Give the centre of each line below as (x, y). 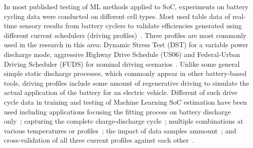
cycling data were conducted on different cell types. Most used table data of (117, 16)
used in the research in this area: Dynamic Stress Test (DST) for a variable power (126, 45)
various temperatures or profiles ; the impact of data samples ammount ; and (120, 130)
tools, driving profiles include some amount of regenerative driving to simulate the (126, 83)
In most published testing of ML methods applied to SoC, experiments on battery (126, 6)
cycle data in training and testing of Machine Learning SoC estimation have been (126, 102)
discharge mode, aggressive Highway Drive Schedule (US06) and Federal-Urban (122, 54)
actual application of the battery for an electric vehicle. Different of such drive (121, 92)
